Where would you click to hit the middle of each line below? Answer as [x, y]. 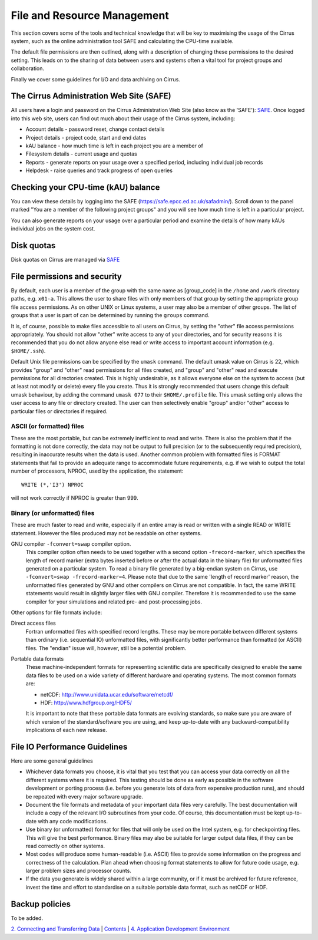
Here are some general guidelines [52, 761]
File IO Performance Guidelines [69, 746]
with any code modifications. [73, 821]
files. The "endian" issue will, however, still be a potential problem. [106, 648]
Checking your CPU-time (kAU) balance [85, 187]
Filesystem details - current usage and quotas [82, 154]
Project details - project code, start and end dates [86, 137]
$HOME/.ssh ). [28, 351]
